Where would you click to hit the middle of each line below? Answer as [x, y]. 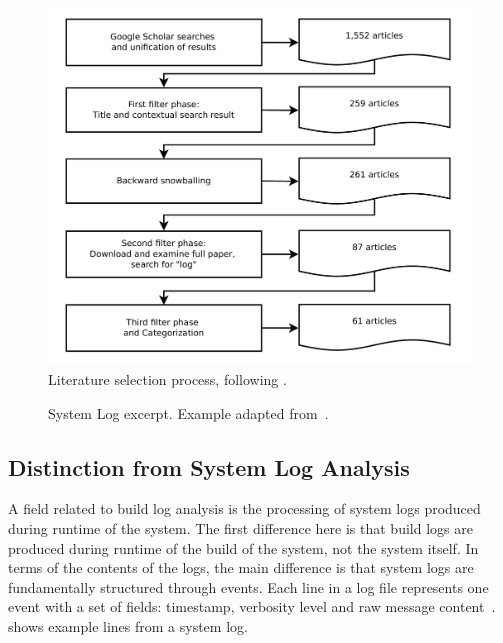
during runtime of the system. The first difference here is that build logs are [240, 527]
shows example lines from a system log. [128, 625]
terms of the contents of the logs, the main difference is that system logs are [241, 567]
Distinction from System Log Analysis [209, 466]
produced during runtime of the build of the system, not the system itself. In [243, 547]
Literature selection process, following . [167, 378]
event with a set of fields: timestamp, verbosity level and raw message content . [252, 606]
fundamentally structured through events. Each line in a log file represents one [248, 586]
